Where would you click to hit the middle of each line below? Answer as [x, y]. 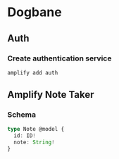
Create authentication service [60, 58]
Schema [22, 115]
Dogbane [35, 12]
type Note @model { [36, 129]
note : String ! [34, 142]
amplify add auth [33, 72]
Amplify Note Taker [51, 95]
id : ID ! [25, 136]
